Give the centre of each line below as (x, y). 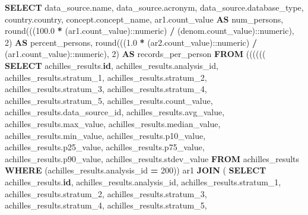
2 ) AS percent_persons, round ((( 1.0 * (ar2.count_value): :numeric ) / (131, 42)
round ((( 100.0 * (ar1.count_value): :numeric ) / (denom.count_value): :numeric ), (150, 31)
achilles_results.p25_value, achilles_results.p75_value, (105, 147)
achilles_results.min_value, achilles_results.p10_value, (105, 135)
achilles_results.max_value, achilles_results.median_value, (113, 123)
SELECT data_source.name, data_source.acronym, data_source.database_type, (154, 7)
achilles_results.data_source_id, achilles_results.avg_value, (115, 112)
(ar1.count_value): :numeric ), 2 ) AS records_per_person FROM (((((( (135, 54)
